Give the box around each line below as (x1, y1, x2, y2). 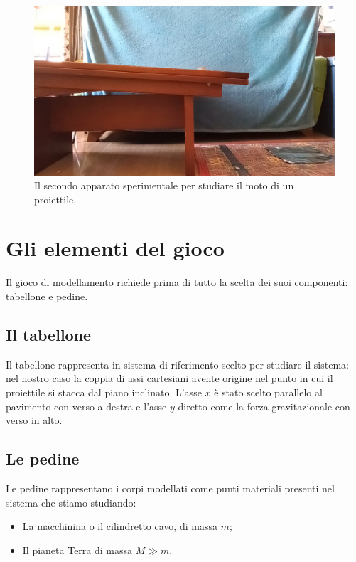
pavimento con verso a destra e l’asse (6, 398, 167, 413)
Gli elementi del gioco (6, 233, 225, 263)
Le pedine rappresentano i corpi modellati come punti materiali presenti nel (6, 480, 335, 495)
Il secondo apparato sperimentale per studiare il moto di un (34, 178, 294, 193)
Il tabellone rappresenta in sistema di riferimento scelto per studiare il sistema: (6, 356, 349, 371)
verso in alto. (6, 413, 63, 428)
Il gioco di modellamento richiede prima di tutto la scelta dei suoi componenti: (6, 275, 348, 290)
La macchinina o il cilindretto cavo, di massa (22, 519, 217, 534)
